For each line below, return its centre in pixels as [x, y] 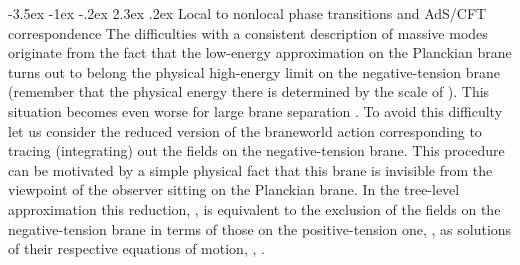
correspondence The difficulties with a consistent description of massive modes [248, 32]
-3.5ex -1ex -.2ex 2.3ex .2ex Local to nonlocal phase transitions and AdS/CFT [247, 13]
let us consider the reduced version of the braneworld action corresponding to [245, 130]
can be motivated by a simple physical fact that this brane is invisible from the [250, 169]
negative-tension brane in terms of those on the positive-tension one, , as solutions [260, 228]
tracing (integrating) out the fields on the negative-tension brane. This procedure [256, 150]
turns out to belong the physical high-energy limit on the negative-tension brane [254, 71]
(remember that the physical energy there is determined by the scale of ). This [249, 91]
